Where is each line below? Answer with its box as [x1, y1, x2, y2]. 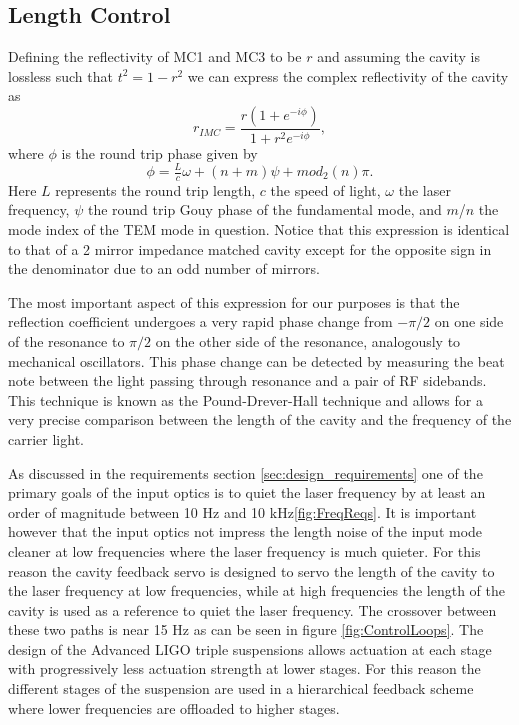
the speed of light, [270, 179, 381, 200]
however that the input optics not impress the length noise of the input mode [8, 521, 483, 542]
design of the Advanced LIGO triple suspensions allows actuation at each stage [8, 638, 492, 659]
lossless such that [8, 65, 113, 86]
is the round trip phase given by [61, 142, 258, 163]
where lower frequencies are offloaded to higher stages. [8, 697, 340, 718]
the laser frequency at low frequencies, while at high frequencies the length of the [8, 580, 505, 601]
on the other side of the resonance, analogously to [155, 330, 461, 351]
